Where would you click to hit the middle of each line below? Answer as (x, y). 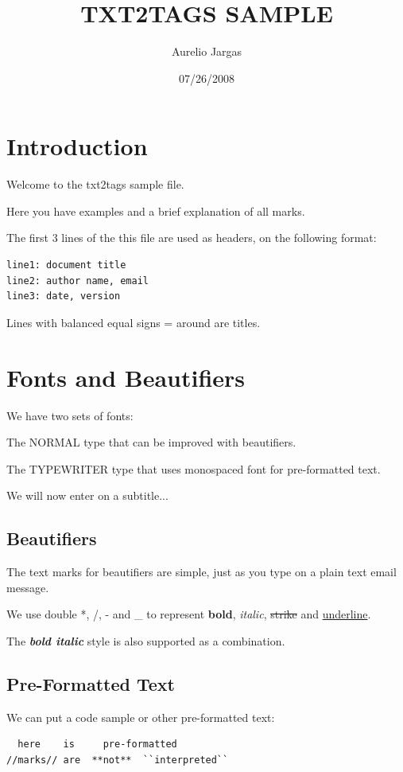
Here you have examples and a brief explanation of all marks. (156, 211)
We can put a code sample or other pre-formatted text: (141, 717)
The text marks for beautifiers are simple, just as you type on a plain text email (201, 572)
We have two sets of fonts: (70, 415)
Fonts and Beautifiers (126, 377)
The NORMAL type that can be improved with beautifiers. (151, 442)
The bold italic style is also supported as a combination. (146, 640)
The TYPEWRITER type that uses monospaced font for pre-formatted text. (194, 468)
